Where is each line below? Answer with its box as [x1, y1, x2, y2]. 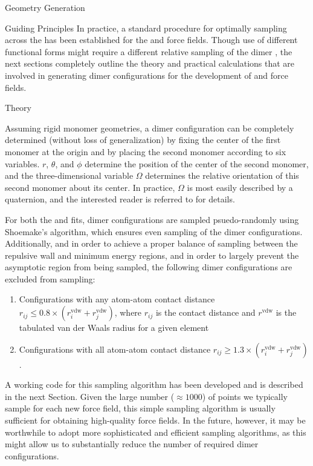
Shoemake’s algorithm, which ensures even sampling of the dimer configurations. [5, 225, 303, 238]
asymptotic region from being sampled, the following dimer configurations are [5, 261, 292, 273]
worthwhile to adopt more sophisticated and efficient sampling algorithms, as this [5, 425, 306, 438]
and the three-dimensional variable [5, 169, 134, 182]
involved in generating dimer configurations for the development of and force [5, 68, 288, 81]
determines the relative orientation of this [145, 169, 299, 182]
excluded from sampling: [5, 272, 95, 285]
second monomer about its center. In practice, [5, 181, 175, 193]
